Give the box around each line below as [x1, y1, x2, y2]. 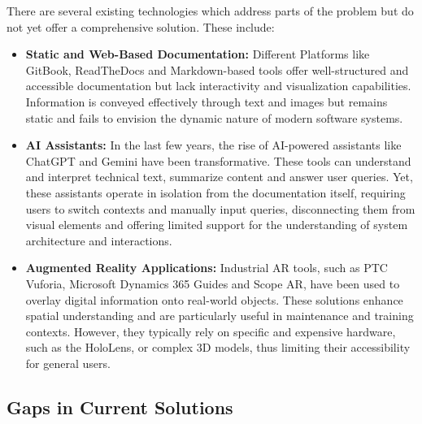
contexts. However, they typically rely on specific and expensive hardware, [25, 322, 396, 340]
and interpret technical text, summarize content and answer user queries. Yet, [25, 168, 413, 185]
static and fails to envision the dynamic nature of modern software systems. [25, 109, 403, 126]
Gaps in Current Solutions [7, 394, 233, 419]
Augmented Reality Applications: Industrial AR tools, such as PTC [25, 259, 388, 276]
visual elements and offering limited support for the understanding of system [25, 216, 408, 233]
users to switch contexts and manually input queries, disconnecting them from [25, 200, 415, 217]
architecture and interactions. [25, 231, 172, 249]
